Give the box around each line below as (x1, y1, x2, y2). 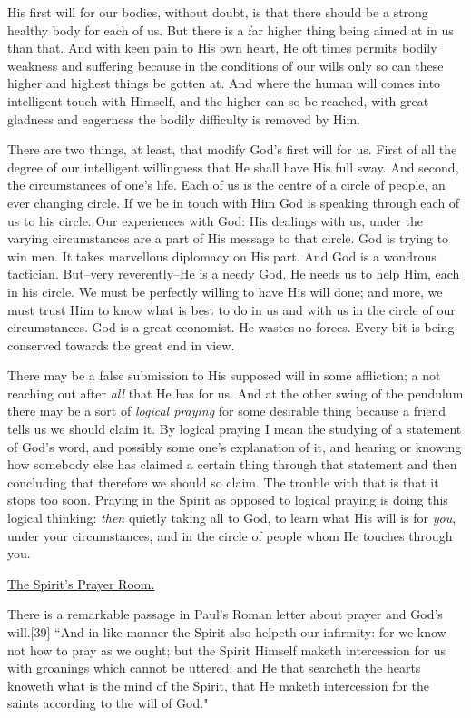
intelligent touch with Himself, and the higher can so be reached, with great (7, 91, 429, 110)
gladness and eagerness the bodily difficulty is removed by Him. (7, 109, 360, 128)
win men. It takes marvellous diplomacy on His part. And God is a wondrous (7, 246, 437, 265)
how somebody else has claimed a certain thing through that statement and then (7, 455, 457, 474)
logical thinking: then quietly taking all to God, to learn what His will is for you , (7, 508, 456, 527)
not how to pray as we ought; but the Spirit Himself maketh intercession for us (7, 640, 446, 659)
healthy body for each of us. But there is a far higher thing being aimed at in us (7, 20, 454, 39)
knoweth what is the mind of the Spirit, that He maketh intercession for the (7, 675, 430, 694)
